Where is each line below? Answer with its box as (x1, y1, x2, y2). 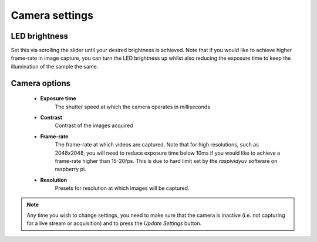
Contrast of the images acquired (55, 122, 133, 129)
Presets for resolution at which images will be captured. (55, 185, 190, 192)
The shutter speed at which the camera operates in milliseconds (55, 103, 211, 110)
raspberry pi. (55, 166, 86, 173)
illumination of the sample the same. (11, 63, 99, 70)
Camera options (11, 78, 71, 88)
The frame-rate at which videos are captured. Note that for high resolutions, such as (55, 141, 259, 148)
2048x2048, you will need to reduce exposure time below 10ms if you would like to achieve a (55, 149, 281, 156)
